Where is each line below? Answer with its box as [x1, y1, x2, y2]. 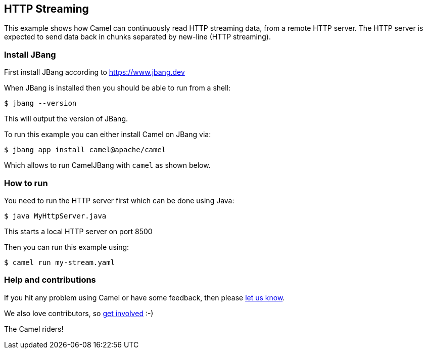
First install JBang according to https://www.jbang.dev [4, 68, 185, 77]
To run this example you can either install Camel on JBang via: [4, 130, 211, 139]
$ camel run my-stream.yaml [4, 258, 115, 267]
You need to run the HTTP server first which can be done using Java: [4, 196, 234, 205]
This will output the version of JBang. [4, 114, 128, 123]
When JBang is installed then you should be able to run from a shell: [4, 83, 231, 93]
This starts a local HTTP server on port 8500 [4, 227, 153, 236]
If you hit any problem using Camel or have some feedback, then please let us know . [4, 293, 285, 302]
